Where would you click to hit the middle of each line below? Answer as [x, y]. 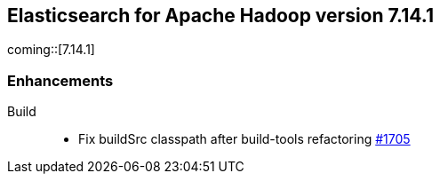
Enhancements [60, 80]
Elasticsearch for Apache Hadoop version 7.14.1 [220, 16]
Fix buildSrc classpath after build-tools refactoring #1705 [244, 139]
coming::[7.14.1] [51, 50]
